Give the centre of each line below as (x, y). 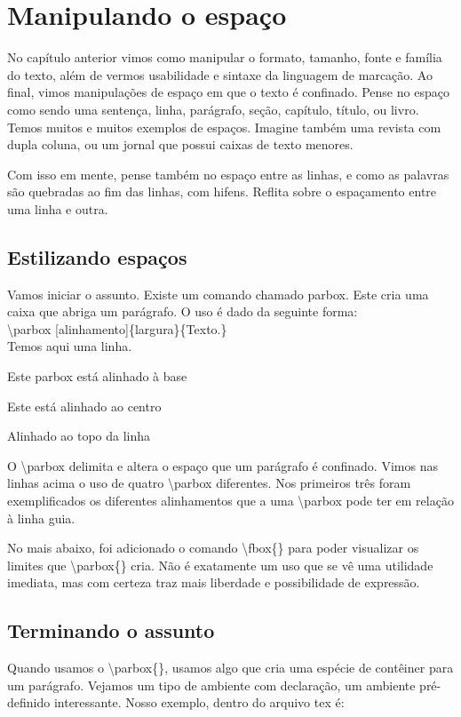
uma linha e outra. (58, 208)
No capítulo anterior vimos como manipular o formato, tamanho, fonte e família (225, 57)
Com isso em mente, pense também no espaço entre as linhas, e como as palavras (228, 174)
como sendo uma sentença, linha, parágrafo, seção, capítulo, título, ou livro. (213, 109)
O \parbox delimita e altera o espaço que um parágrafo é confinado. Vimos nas (223, 465)
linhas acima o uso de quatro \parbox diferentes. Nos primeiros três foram (209, 483)
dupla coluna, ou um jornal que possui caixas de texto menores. (180, 144)
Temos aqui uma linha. (70, 346)
